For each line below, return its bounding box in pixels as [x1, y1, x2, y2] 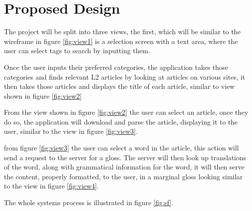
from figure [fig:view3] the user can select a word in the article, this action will [4, 143, 239, 153]
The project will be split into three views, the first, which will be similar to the [4, 26, 241, 37]
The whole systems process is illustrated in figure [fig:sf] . [4, 197, 174, 208]
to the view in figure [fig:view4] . [4, 181, 99, 191]
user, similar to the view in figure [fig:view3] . [4, 126, 138, 136]
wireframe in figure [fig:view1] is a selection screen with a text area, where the [4, 36, 238, 46]
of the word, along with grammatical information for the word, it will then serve [4, 162, 245, 172]
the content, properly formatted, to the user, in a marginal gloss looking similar [4, 171, 243, 181]
